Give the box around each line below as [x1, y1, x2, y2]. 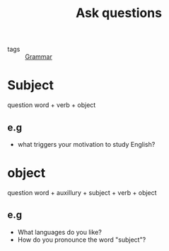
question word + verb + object [7, 101, 96, 109]
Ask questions [75, 5, 163, 21]
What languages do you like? [17, 228, 103, 236]
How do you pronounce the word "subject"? [17, 235, 146, 244]
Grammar [25, 52, 53, 61]
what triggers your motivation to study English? [17, 140, 156, 148]
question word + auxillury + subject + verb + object [7, 188, 157, 196]
